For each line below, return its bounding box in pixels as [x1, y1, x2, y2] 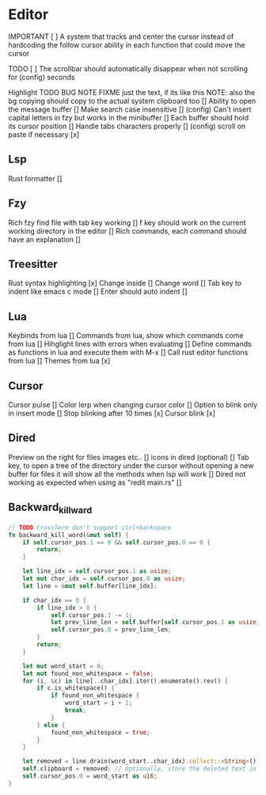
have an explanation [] [8, 234, 81, 244]
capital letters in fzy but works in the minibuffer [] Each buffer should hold [8, 112, 249, 122]
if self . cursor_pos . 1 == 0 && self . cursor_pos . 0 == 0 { [22, 538, 211, 546]
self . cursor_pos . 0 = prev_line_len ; [50, 626, 172, 634]
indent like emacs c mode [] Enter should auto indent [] [8, 287, 188, 296]
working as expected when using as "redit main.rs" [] [8, 477, 182, 487]
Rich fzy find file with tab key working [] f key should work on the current [8, 218, 247, 227]
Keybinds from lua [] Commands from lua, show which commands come [8, 331, 244, 340]
